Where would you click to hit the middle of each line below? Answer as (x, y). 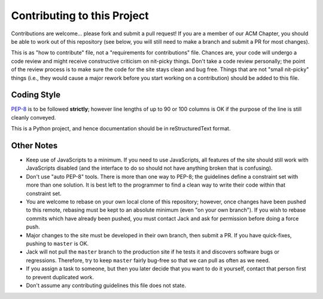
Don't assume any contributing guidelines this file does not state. (106, 285)
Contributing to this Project (80, 16)
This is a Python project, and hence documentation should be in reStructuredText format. (121, 129)
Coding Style (36, 95)
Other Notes (34, 146)
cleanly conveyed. (33, 117)
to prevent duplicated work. (60, 277)
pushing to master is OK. (57, 243)
